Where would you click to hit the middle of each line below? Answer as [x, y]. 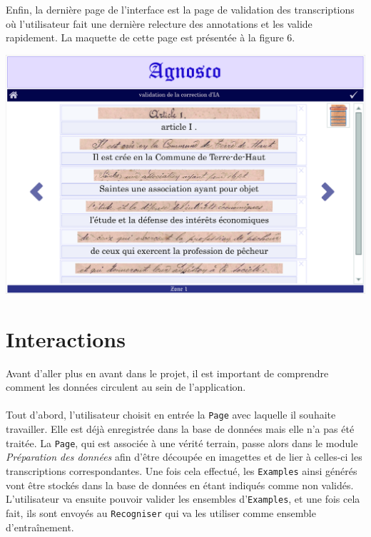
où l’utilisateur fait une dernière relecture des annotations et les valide [159, 23]
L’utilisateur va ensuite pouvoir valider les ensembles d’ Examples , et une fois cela [183, 499]
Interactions [66, 338]
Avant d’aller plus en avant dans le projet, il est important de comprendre [167, 373]
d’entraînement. [40, 527]
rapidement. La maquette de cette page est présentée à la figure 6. [151, 37]
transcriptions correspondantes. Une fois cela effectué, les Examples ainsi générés [182, 470]
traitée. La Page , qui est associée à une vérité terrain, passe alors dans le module [182, 443]
